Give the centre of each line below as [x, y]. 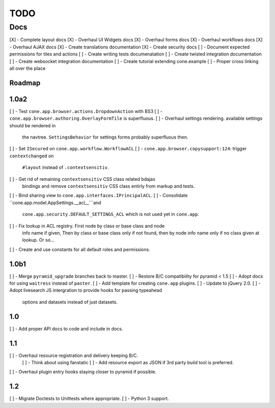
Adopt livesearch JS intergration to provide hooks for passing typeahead [86, 290]
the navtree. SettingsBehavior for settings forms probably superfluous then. [105, 137]
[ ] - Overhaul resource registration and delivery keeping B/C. [74, 355]
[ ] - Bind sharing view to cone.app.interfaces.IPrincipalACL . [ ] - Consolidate [99, 196]
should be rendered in [33, 125]
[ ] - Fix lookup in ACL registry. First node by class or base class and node [87, 226]
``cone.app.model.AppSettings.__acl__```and [55, 202]
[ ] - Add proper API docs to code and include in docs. [66, 329]
